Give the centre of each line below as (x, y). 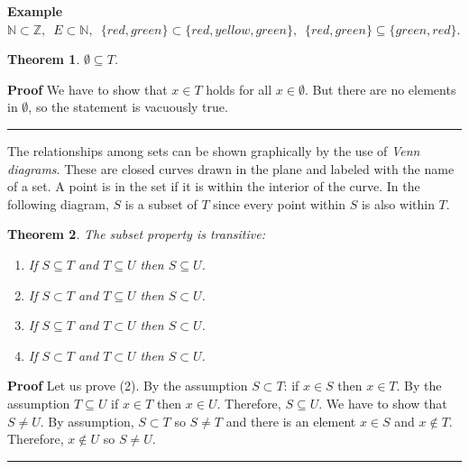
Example (35, 11)
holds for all (239, 89)
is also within (398, 203)
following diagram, (58, 203)
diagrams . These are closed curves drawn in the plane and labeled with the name (231, 168)
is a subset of (161, 203)
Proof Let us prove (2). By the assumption (128, 386)
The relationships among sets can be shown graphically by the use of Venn (214, 150)
